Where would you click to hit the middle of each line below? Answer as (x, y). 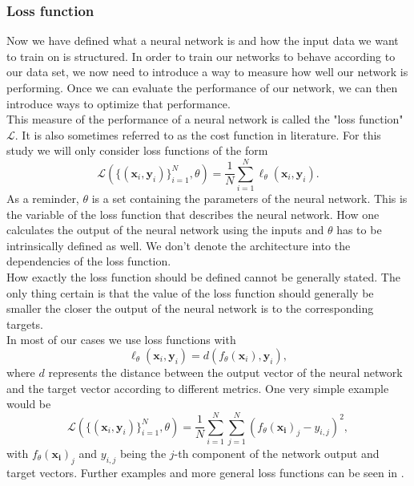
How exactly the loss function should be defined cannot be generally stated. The (203, 277)
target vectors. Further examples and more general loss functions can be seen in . (205, 472)
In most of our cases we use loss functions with (121, 340)
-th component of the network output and (277, 453)
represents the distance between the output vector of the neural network (225, 373)
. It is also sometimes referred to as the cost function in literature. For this (198, 134)
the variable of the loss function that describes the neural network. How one (193, 214)
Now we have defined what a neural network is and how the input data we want (203, 40)
